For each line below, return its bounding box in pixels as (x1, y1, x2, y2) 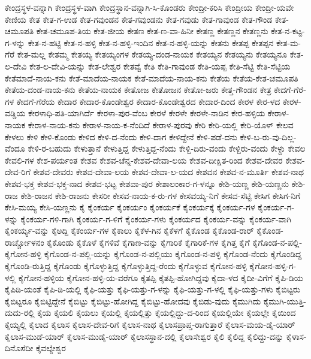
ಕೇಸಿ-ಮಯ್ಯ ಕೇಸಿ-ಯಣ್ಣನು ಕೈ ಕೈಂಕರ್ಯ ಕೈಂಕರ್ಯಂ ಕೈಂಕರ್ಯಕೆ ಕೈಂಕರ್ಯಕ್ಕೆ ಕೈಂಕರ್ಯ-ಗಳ (5, 201, 255, 213)
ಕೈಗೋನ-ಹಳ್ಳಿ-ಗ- (249, 260, 297, 272)
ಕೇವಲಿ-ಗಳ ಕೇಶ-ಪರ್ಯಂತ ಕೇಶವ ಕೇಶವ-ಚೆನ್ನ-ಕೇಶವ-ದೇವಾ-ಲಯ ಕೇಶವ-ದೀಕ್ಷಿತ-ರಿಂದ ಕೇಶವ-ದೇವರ (5, 153, 283, 166)
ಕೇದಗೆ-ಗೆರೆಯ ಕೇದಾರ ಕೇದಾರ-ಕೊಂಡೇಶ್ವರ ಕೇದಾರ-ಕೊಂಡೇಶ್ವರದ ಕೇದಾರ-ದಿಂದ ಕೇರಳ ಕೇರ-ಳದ (16, 95, 280, 107)
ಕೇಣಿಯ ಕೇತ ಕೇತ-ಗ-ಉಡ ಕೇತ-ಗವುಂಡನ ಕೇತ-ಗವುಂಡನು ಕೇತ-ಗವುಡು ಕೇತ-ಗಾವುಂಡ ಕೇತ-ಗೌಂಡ (5, 13, 273, 25)
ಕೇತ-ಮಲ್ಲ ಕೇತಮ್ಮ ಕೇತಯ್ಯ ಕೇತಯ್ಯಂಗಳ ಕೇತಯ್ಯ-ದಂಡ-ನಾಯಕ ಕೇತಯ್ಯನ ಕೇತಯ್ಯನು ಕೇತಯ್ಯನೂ (17, 48, 288, 61)
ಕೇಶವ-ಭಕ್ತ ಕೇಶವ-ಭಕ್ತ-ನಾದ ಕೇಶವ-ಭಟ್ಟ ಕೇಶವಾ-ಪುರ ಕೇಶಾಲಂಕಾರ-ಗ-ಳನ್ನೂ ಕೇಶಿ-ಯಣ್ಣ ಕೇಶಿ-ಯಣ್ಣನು (5, 177, 289, 189)
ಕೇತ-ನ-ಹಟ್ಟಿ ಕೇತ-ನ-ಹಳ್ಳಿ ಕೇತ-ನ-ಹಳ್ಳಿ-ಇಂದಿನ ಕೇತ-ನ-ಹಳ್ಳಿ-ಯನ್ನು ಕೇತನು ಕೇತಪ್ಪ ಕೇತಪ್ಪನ (28, 36, 274, 49)
